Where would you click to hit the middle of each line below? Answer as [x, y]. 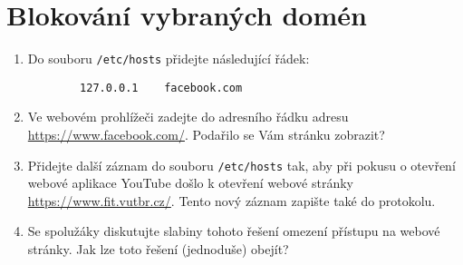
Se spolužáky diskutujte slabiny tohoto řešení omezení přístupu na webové [234, 231]
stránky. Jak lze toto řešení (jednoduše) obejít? [158, 249]
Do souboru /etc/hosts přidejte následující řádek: [169, 59]
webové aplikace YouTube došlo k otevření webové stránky [190, 183]
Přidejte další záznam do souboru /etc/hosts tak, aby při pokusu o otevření [241, 165]
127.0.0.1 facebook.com [161, 88]
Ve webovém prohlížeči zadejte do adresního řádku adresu [188, 117]
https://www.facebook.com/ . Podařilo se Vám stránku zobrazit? [206, 135]
